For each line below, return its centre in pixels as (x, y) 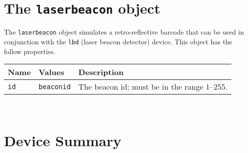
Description (101, 72)
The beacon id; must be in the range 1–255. (153, 87)
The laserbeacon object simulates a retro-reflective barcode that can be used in (124, 32)
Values (52, 72)
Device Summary (63, 140)
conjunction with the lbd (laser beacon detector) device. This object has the (118, 41)
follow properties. (30, 51)
